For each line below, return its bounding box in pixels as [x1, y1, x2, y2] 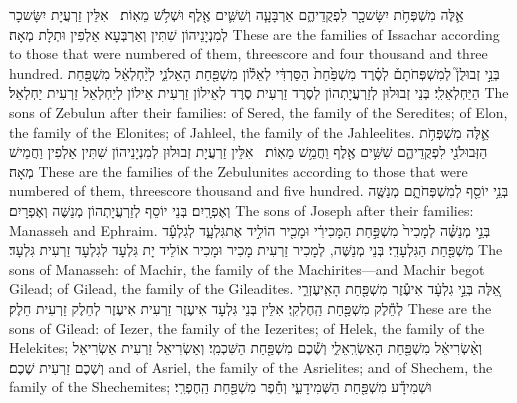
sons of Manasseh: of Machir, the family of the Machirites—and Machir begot [9, 258, 485, 279]
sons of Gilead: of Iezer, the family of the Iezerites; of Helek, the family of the [9, 317, 485, 338]
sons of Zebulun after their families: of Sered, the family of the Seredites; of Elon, [9, 101, 508, 122]
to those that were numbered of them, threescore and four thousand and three [9, 43, 488, 64]
